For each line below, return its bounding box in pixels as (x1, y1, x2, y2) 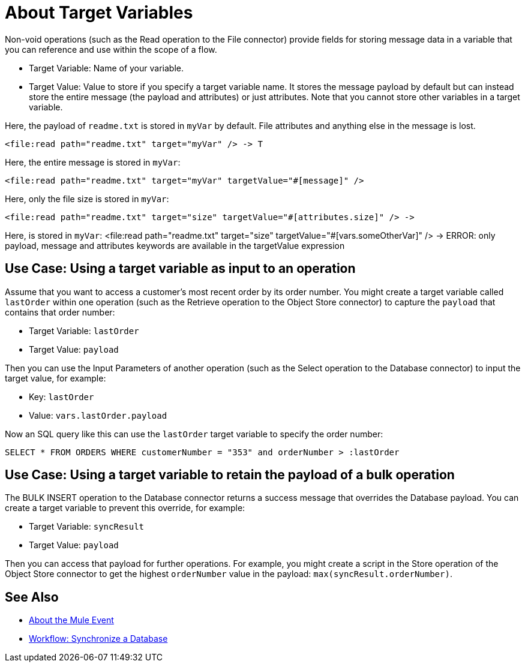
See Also (5, 589, 59, 605)
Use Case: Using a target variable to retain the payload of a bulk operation (5, 467, 455, 483)
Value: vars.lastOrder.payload (29, 410, 167, 420)
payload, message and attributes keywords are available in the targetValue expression (5, 240, 345, 251)
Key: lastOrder (29, 391, 94, 402)
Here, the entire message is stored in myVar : (5, 157, 181, 167)
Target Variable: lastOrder (29, 325, 139, 336)
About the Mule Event (29, 615, 114, 626)
